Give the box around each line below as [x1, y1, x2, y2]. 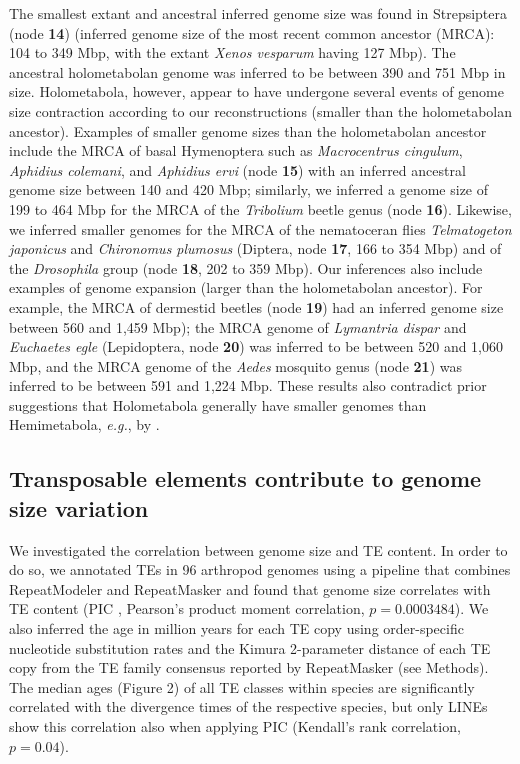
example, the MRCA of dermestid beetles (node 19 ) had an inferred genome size [9, 296, 504, 317]
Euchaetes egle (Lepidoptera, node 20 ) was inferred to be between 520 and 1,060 [9, 336, 504, 357]
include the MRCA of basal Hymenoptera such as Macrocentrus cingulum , [9, 140, 463, 161]
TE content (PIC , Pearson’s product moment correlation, [9, 598, 365, 619]
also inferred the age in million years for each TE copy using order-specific [9, 618, 464, 639]
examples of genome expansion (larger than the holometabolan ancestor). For [9, 277, 483, 298]
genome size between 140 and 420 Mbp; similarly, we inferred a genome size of [9, 179, 489, 200]
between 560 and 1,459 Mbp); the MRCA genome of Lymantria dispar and [9, 316, 467, 337]
